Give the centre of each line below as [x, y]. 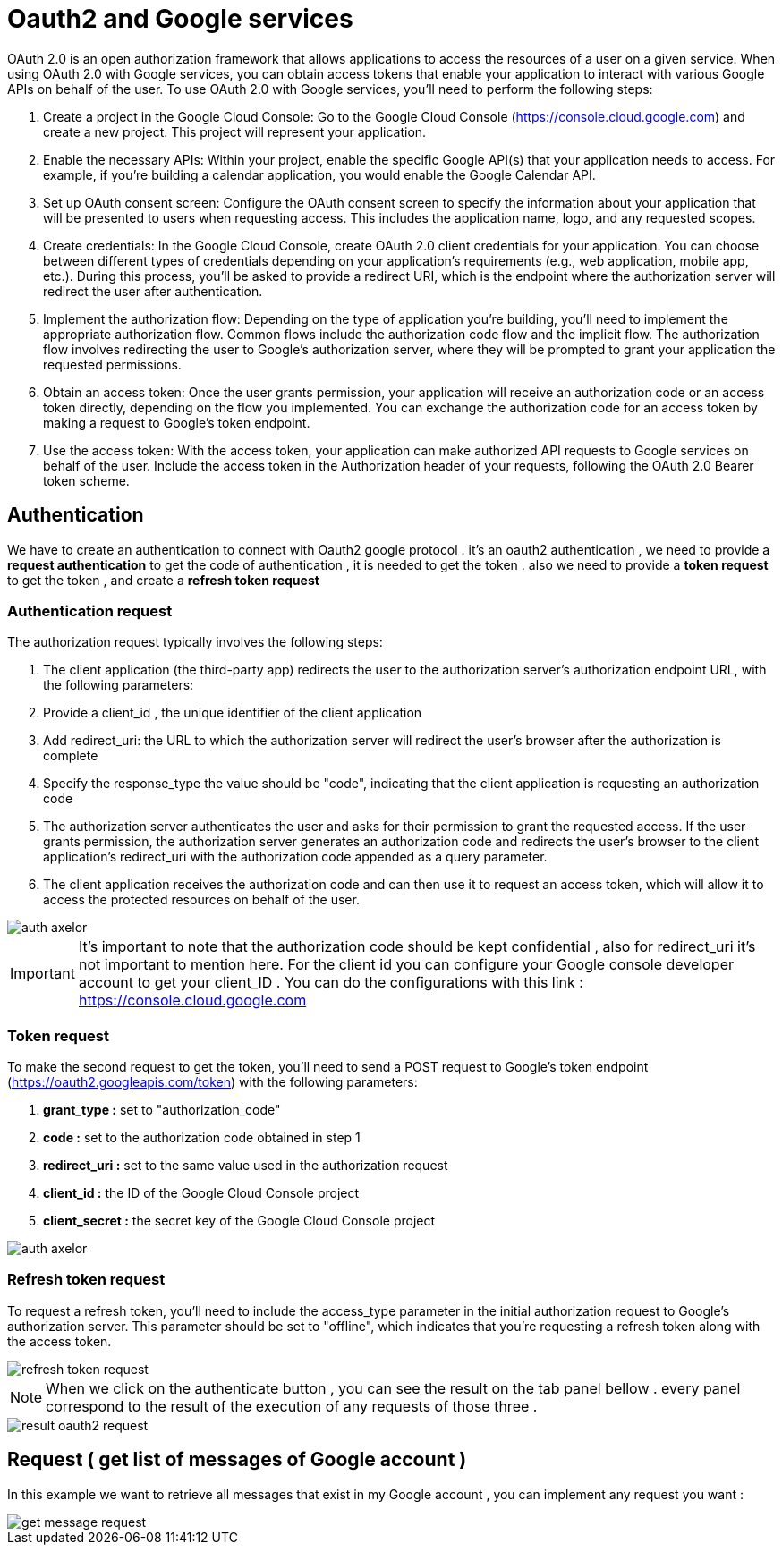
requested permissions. [112, 364]
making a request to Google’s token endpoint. [177, 422]
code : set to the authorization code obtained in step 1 [202, 1138]
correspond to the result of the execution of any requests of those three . [292, 1406]
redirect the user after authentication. [153, 291]
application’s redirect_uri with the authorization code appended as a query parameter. [295, 857]
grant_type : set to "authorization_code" [162, 1110]
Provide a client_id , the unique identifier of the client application [233, 713]
